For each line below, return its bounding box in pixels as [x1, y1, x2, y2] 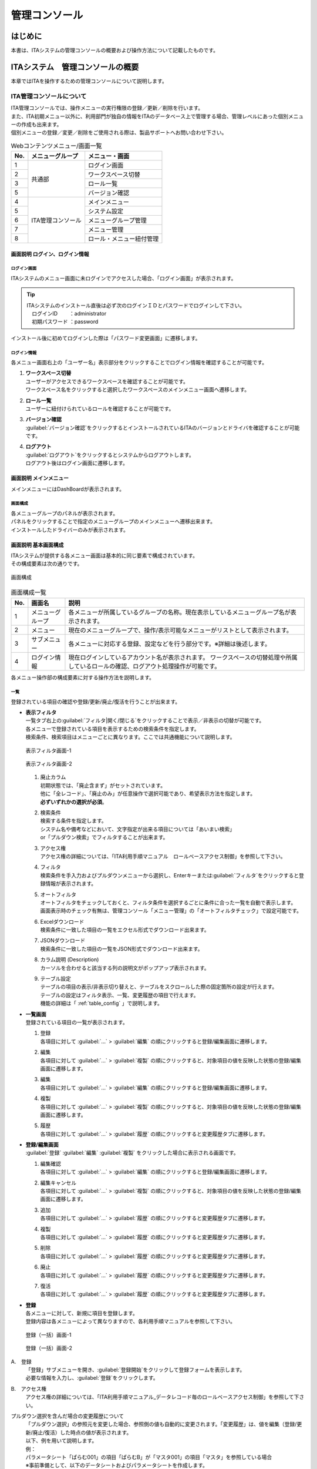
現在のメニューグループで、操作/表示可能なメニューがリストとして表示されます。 [68, 626, 293, 634]
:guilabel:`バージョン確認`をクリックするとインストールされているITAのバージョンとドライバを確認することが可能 [25, 424, 300, 431]
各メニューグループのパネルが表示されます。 [11, 509, 119, 517]
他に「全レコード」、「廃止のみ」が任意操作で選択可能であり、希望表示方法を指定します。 [40, 790, 255, 797]
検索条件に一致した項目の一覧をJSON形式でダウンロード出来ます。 [40, 945, 203, 952]
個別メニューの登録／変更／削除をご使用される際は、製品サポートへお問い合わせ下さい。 [11, 129, 227, 136]
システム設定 [88, 207, 123, 216]
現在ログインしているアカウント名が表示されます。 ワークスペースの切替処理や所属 [68, 653, 298, 661]
